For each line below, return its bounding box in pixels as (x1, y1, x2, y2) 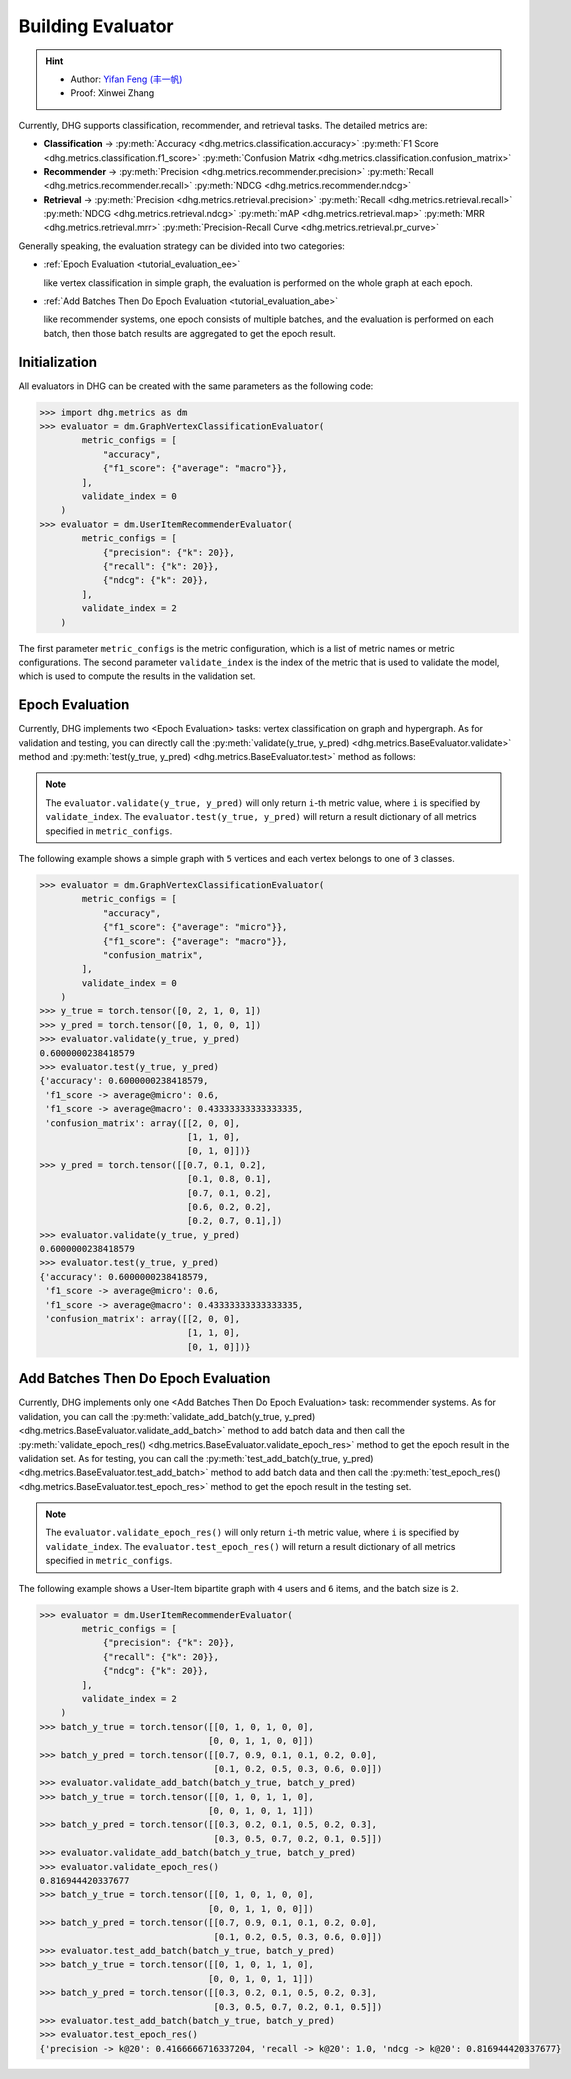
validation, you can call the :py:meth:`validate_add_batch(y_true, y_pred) (18, 1410, 316, 1422)
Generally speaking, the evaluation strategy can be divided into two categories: (18, 240, 345, 252)
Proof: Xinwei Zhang (70, 87, 155, 99)
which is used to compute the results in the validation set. (18, 670, 256, 682)
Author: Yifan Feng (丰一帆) (70, 73, 183, 85)
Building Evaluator (18, 15, 174, 37)
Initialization (18, 353, 98, 370)
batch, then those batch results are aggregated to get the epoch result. (43, 327, 336, 339)
